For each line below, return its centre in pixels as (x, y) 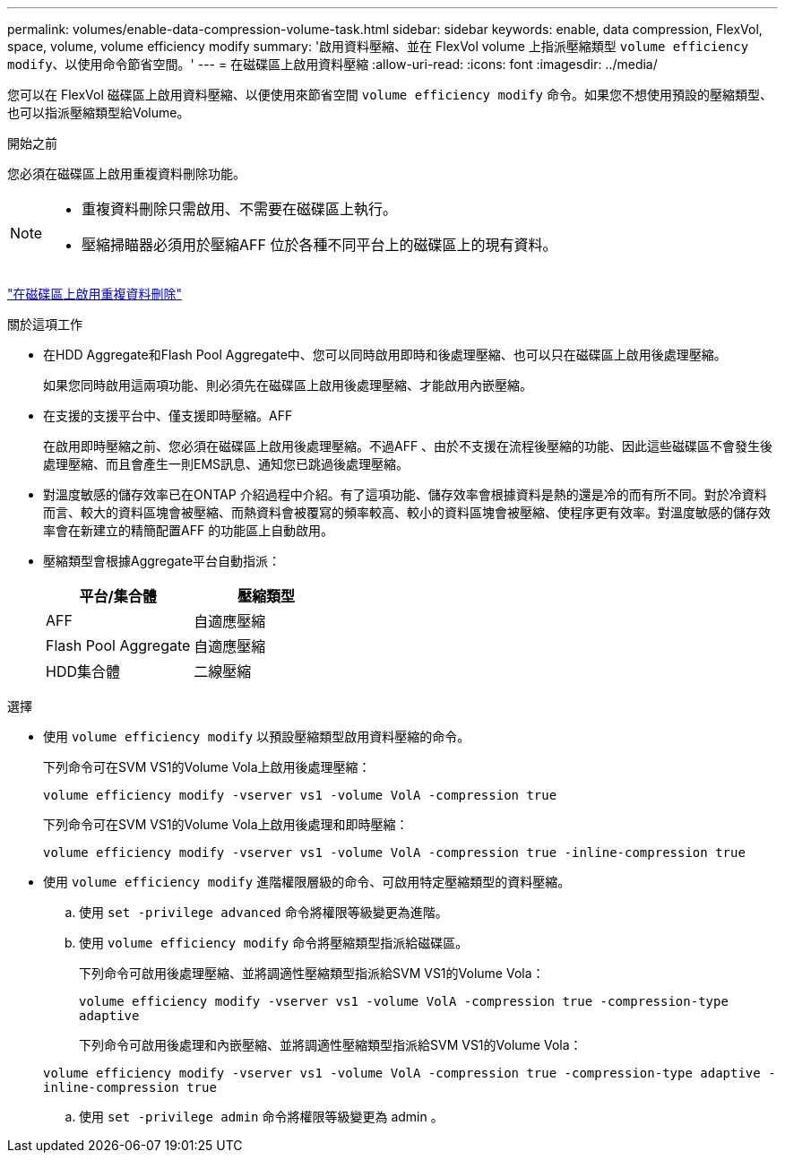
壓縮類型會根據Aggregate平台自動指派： (162, 561)
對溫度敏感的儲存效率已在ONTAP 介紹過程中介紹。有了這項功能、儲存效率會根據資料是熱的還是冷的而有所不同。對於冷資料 (405, 494)
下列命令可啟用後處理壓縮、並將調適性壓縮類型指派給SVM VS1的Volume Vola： (312, 973)
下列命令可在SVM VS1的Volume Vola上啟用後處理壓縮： (207, 767)
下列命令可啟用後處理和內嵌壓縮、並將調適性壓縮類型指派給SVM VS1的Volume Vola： (331, 1045)
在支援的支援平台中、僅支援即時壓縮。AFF (168, 416)
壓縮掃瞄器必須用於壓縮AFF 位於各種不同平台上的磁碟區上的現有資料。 (319, 245)
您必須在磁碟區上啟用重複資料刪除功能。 (126, 173)
